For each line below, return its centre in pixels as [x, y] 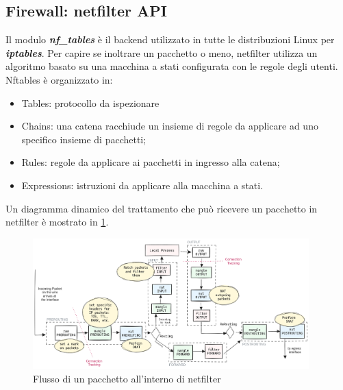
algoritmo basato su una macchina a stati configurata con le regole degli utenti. [172, 66]
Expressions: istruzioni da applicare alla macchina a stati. [142, 185]
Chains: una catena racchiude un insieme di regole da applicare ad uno [170, 126]
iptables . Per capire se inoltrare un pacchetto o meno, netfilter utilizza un [162, 52]
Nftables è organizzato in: [59, 79]
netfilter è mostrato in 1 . [57, 222]
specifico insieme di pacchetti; [84, 139]
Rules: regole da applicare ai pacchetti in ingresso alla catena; [151, 162]
